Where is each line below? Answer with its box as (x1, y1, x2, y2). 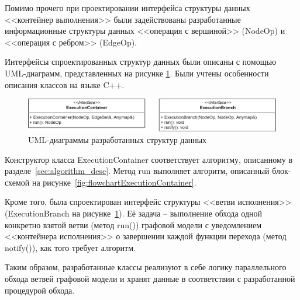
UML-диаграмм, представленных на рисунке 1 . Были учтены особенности (5, 67, 269, 79)
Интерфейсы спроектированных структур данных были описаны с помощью (5, 55, 277, 68)
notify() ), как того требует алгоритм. (5, 241, 136, 253)
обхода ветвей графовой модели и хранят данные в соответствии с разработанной (5, 273, 295, 284)
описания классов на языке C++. (5, 78, 125, 90)
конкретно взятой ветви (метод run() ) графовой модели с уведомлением (5, 218, 262, 231)
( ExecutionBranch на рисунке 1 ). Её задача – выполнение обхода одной (5, 207, 262, 219)
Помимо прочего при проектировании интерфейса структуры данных (5, 2, 250, 13)
